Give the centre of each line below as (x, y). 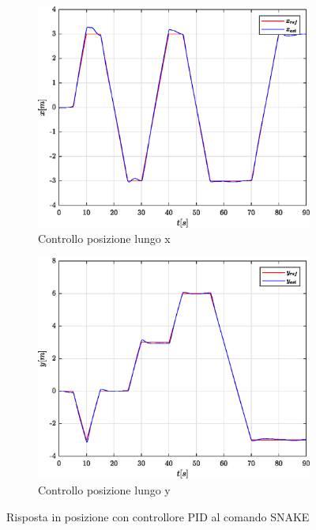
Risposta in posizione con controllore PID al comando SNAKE (158, 516)
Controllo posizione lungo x (104, 238)
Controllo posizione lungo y (104, 490)
